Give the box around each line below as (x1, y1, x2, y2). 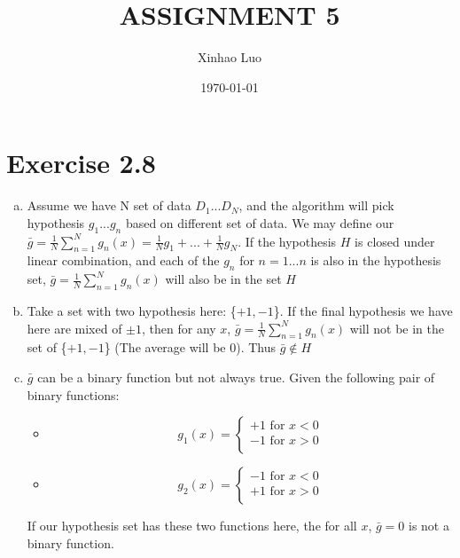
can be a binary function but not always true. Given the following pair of (37, 368, 435, 387)
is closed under (355, 232, 435, 250)
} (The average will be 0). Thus (104, 338, 277, 357)
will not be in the (349, 318, 444, 337)
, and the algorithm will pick (238, 196, 394, 215)
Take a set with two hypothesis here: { (27, 302, 237, 320)
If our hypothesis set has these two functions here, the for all (27, 516, 357, 535)
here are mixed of (27, 318, 122, 337)
